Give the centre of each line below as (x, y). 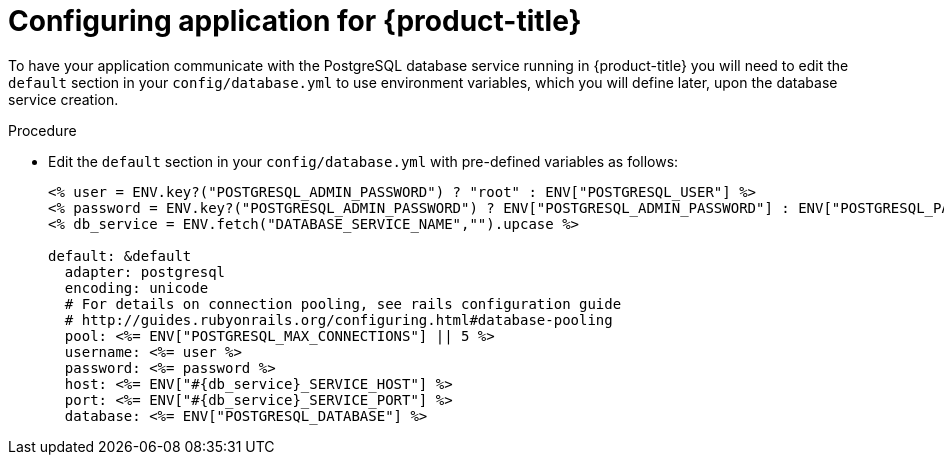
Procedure (42, 130)
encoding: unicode (136, 287)
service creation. (63, 99)
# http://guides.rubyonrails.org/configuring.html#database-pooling (338, 319)
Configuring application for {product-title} (295, 21)
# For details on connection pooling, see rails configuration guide (343, 303)
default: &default (120, 255)
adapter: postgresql (145, 271)
